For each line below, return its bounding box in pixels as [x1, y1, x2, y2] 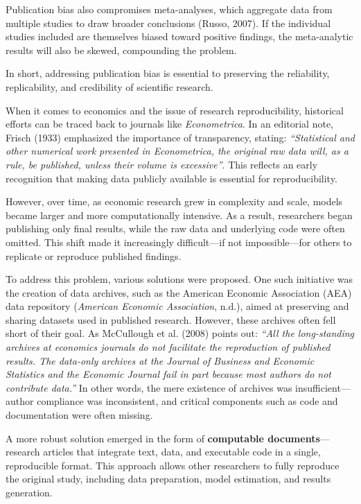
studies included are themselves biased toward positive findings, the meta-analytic [6, 29, 353, 44]
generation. [6, 485, 53, 499]
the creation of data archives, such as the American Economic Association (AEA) [6, 285, 352, 299]
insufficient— [295, 380, 351, 394]
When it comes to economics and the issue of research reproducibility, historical [6, 103, 344, 117]
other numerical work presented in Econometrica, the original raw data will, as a [6, 144, 349, 158]
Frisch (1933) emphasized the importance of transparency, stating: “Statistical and [6, 130, 355, 144]
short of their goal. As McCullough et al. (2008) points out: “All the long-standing [6, 326, 355, 340]
